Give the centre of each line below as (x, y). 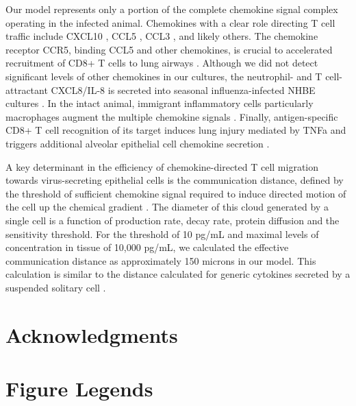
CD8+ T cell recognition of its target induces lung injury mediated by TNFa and (176, 130)
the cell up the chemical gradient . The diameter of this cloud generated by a (167, 207)
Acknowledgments (92, 334)
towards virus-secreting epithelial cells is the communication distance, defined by (175, 180)
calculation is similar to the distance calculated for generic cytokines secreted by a (178, 274)
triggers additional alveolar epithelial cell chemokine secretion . (138, 143)
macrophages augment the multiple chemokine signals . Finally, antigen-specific (172, 116)
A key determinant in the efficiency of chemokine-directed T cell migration (162, 166)
